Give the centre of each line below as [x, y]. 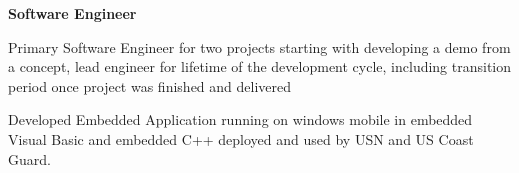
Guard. [29, 158]
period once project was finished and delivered [150, 85]
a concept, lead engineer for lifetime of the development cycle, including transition [260, 66]
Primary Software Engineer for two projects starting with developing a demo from [259, 46]
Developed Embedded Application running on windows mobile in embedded [240, 119]
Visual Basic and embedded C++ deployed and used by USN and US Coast [241, 138]
